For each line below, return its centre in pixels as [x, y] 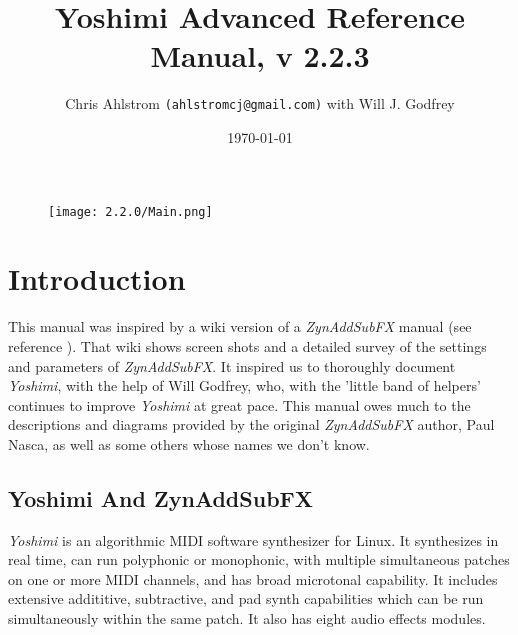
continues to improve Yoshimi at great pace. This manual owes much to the [239, 404]
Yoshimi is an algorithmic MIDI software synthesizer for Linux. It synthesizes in [253, 539]
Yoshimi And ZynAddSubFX [161, 497]
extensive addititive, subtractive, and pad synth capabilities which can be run [246, 598]
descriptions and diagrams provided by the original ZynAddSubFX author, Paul [251, 424]
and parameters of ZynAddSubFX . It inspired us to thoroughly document [232, 365]
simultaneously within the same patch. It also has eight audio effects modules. [247, 618]
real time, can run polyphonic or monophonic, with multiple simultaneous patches [259, 559]
